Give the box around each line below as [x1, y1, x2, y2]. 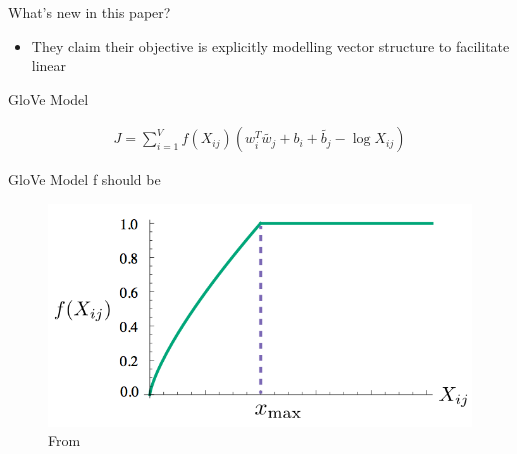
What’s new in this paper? [8, 2, 171, 22]
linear [31, 55, 67, 76]
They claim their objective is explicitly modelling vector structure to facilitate [31, 35, 510, 56]
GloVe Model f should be [8, 169, 161, 190]
